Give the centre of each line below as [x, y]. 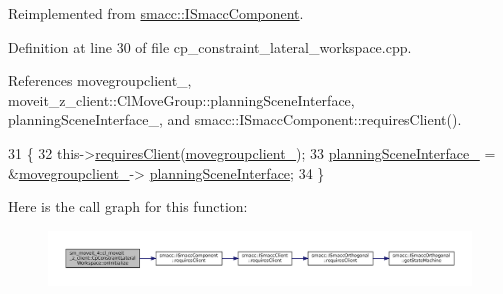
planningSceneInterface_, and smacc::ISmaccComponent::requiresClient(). [235, 119]
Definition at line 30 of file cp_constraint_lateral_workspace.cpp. [210, 46]
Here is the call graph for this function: [128, 206]
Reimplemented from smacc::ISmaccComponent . [156, 13]
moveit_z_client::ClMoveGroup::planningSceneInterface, [181, 99]
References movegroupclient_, [100, 80]
